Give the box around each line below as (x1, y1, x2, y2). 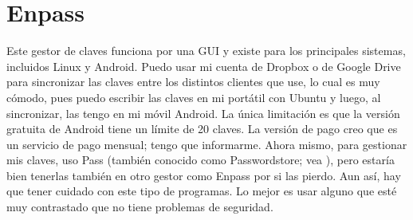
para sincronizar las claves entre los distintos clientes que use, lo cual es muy (6, 73, 380, 90)
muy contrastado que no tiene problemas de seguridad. (6, 198, 273, 215)
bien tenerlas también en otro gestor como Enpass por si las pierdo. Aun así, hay (6, 167, 401, 183)
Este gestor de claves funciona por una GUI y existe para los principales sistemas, (6, 42, 406, 59)
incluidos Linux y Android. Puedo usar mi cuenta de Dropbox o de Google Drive (6, 57, 401, 74)
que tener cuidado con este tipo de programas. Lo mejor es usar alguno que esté (6, 183, 397, 199)
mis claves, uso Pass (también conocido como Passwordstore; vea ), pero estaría (6, 151, 395, 168)
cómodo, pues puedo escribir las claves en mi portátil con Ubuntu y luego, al (6, 88, 381, 105)
